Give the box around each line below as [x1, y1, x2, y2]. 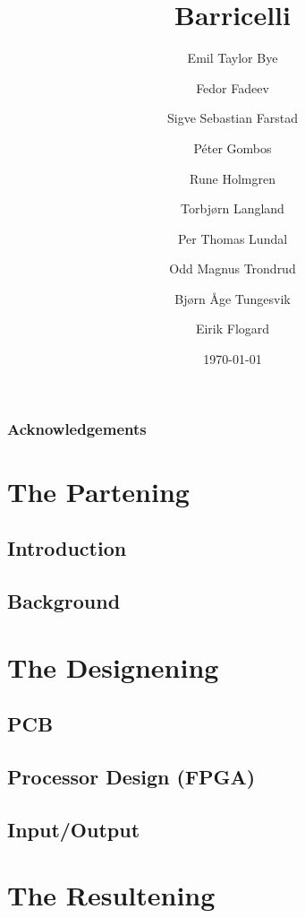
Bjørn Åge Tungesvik [174, 289, 291, 307]
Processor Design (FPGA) [7, 763, 256, 791]
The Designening [7, 648, 219, 685]
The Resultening [7, 877, 216, 914]
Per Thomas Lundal [177, 229, 288, 247]
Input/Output [7, 815, 140, 843]
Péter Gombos [193, 138, 272, 157]
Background [7, 587, 121, 615]
